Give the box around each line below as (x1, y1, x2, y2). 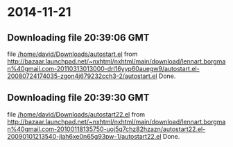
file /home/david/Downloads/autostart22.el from (7, 110, 146, 118)
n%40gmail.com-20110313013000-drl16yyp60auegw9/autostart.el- (7, 65, 200, 72)
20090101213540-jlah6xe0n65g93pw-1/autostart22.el (7, 132, 162, 140)
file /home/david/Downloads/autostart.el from (7, 50, 138, 58)
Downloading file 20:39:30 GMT (7, 92, 150, 104)
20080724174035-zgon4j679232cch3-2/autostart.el (7, 72, 157, 80)
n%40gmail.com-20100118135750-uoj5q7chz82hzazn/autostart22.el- (7, 125, 206, 133)
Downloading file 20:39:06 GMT (7, 32, 150, 43)
